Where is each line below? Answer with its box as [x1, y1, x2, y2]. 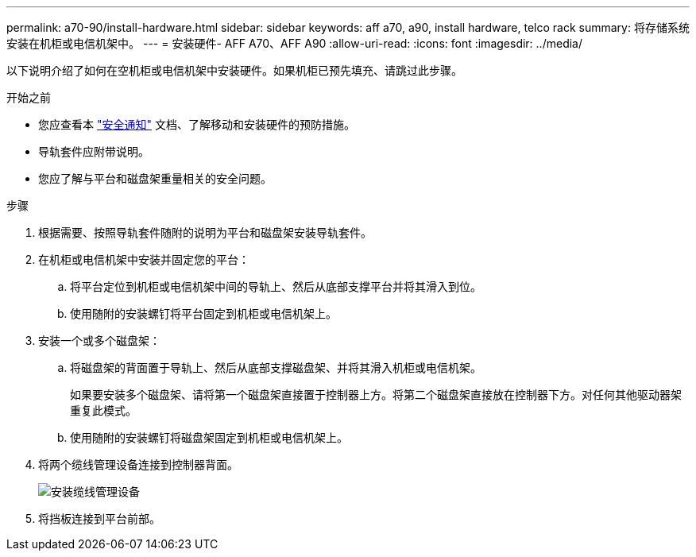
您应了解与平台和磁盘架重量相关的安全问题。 [38, 172, 272, 185]
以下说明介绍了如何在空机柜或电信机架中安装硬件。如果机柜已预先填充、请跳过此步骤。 [6, 64, 462, 77]
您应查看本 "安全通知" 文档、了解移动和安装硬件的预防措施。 [38, 118, 355, 131]
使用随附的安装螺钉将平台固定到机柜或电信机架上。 [70, 307, 337, 320]
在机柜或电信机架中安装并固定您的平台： [38, 253, 249, 266]
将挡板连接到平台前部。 [38, 512, 160, 525]
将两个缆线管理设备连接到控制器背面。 [38, 458, 238, 471]
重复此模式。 [70, 404, 137, 417]
